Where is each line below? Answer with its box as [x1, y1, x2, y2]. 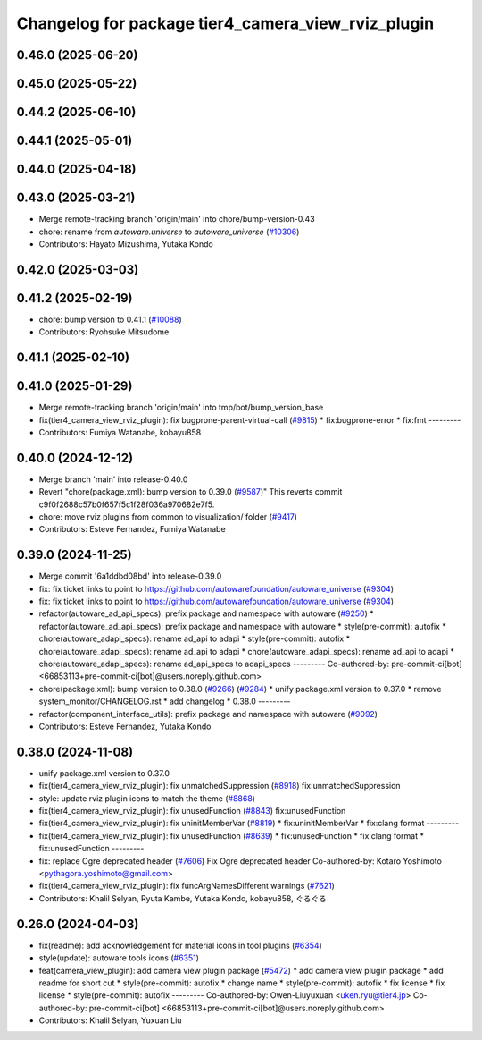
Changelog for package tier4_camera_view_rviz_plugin [16, 13, 435, 33]
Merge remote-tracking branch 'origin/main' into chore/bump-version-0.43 [38, 214, 316, 224]
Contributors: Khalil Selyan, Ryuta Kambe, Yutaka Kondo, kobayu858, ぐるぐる [38, 892, 328, 903]
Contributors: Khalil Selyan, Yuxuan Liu [38, 1015, 182, 1026]
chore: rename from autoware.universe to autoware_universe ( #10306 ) [38, 226, 300, 237]
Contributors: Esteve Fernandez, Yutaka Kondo [38, 721, 212, 731]
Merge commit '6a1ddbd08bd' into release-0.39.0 [38, 571, 222, 581]
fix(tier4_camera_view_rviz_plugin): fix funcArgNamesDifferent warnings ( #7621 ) [38, 881, 335, 892]
